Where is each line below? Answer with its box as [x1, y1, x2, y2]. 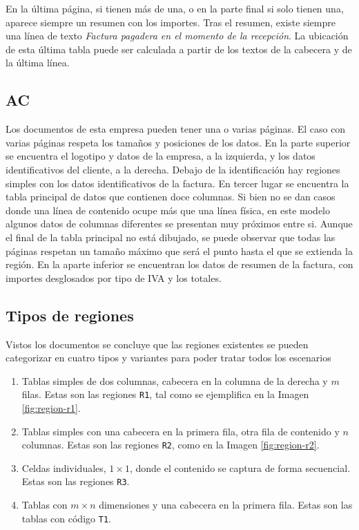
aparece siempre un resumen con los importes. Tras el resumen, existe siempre [6, 15, 336, 29]
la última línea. [6, 55, 70, 70]
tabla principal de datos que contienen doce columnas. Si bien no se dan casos [6, 189, 336, 204]
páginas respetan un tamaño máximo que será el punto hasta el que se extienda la [6, 243, 353, 258]
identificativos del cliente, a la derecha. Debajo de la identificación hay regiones [6, 162, 340, 176]
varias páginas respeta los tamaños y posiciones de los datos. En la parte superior [6, 135, 351, 149]
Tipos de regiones [6, 304, 134, 325]
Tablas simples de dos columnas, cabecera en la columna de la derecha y [21, 373, 328, 388]
